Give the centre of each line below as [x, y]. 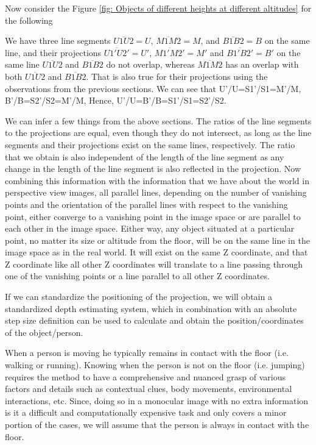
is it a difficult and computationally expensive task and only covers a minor [146, 412]
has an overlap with [262, 64]
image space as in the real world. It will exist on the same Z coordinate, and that [156, 252]
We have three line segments [58, 41]
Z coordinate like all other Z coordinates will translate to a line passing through [154, 264]
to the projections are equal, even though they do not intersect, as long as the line [158, 133]
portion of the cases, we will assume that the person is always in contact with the [157, 424]
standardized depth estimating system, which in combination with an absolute [151, 308]
